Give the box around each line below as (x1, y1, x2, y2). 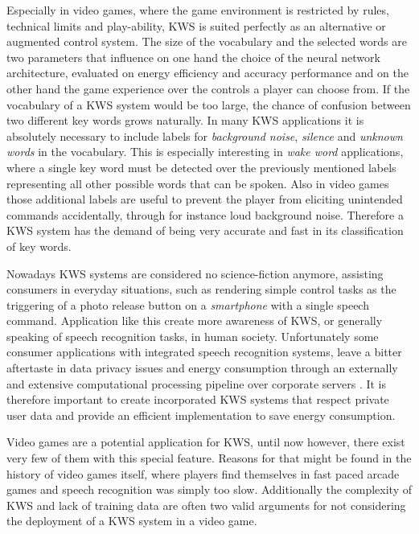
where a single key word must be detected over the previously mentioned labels (6, 158, 396, 175)
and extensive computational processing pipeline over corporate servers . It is (6, 375, 387, 392)
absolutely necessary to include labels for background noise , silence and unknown (6, 127, 403, 144)
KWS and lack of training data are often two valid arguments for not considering (6, 496, 406, 513)
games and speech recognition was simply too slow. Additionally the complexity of (6, 481, 413, 498)
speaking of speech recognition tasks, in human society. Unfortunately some (6, 327, 379, 344)
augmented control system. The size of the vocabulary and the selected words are (6, 33, 407, 50)
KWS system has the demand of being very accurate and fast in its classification (6, 222, 404, 239)
